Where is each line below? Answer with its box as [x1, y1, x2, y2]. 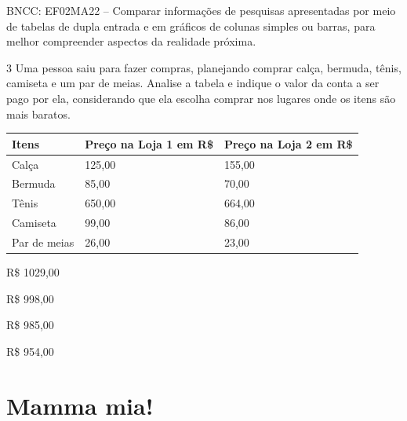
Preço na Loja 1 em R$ [85, 135, 213, 152]
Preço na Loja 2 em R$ [223, 135, 353, 152]
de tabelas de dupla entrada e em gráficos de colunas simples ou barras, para [6, 17, 376, 34]
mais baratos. [6, 105, 71, 122]
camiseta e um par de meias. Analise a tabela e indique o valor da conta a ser [6, 75, 380, 91]
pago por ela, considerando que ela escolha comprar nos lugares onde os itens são [6, 90, 396, 106]
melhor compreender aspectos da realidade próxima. [6, 33, 256, 49]
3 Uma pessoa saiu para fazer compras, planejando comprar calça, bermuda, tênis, [6, 59, 402, 75]
